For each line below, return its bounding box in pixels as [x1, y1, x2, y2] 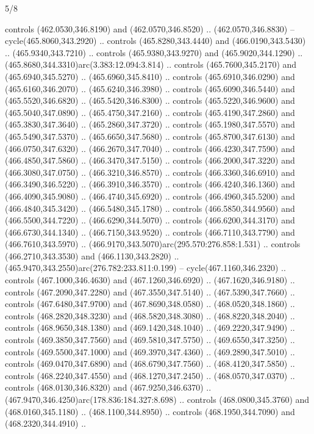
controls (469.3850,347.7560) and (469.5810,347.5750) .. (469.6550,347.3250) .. [5, 333, 295, 346]
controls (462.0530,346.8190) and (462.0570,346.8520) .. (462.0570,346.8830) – [5, 22, 294, 35]
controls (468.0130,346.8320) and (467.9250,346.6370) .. [5, 381, 212, 394]
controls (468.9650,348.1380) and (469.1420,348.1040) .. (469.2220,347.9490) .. [5, 321, 295, 334]
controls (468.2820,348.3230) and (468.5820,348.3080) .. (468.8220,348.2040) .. [5, 309, 295, 322]
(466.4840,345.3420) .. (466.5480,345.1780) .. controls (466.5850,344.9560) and [5, 201, 295, 214]
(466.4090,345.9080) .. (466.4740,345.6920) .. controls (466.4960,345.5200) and [5, 189, 295, 202]
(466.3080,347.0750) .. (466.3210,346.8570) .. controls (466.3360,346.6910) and [5, 165, 295, 178]
